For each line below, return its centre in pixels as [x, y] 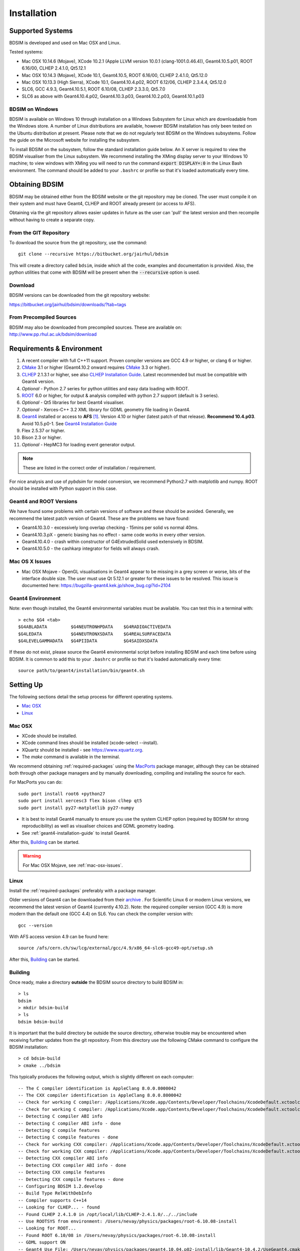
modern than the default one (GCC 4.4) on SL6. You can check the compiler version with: [101, 914]
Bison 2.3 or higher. [42, 437]
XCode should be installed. [49, 736]
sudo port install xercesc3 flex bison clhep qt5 [80, 801]
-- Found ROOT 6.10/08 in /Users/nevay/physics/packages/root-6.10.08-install [117, 1235]
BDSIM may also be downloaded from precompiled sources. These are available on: [96, 327]
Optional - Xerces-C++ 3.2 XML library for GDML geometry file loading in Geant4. [106, 409]
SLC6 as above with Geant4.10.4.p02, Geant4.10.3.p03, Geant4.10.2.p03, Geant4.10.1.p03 [113, 96]
